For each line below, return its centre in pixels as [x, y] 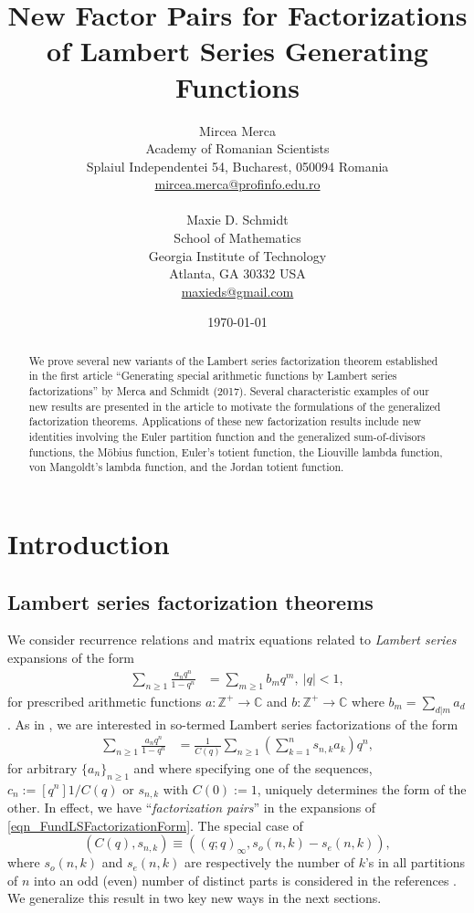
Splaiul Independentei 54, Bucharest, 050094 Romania [237, 166]
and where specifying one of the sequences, [253, 767]
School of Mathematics [237, 238]
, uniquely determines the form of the [362, 788]
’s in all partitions [415, 862]
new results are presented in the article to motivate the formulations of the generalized [235, 406]
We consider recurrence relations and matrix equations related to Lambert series [232, 640]
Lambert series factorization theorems [190, 601]
